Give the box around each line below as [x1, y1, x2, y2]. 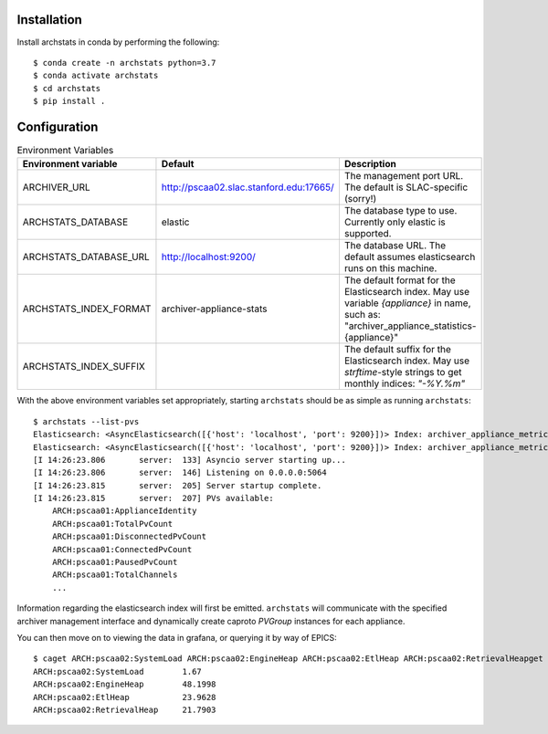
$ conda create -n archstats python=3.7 [33, 58, 216, 68]
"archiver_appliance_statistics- [343, 320, 477, 332]
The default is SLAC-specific [343, 181, 469, 194]
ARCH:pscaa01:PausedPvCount [51, 557, 178, 568]
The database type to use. [343, 204, 458, 217]
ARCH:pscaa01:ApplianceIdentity [51, 506, 197, 516]
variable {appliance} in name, [343, 297, 471, 309]
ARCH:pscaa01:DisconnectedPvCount [51, 531, 207, 542]
